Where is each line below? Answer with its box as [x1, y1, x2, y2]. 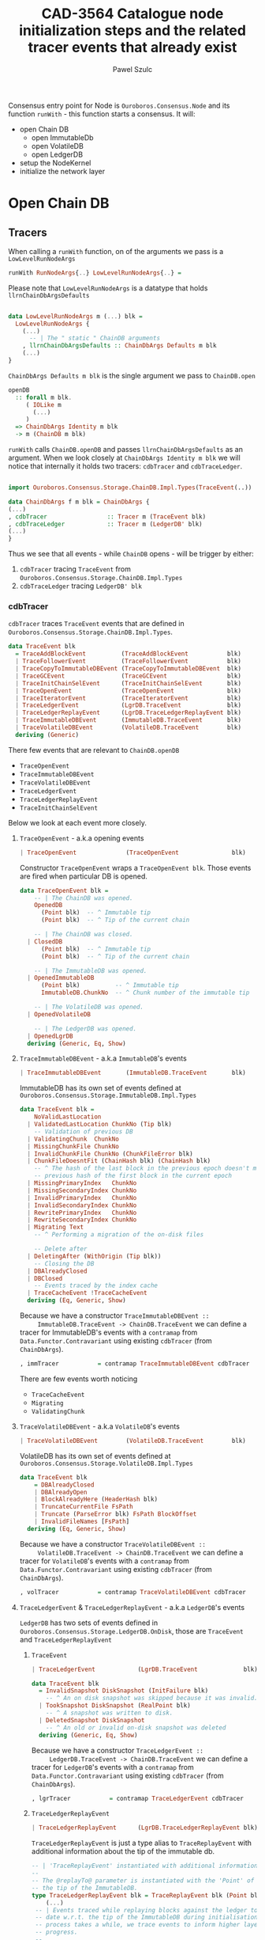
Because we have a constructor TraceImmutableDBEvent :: [19, 1311, 210, 1320]
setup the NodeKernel [19, 158, 91, 167]
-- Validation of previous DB [34, 1127, 133, 1136]
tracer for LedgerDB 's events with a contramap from [31, 1762, 195, 1771]
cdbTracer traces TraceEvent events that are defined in [8, 619, 185, 628]
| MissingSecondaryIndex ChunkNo [27, 1186, 137, 1194]
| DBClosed [27, 1274, 63, 1282]
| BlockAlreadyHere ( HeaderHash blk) [34, 1495, 159, 1504]
